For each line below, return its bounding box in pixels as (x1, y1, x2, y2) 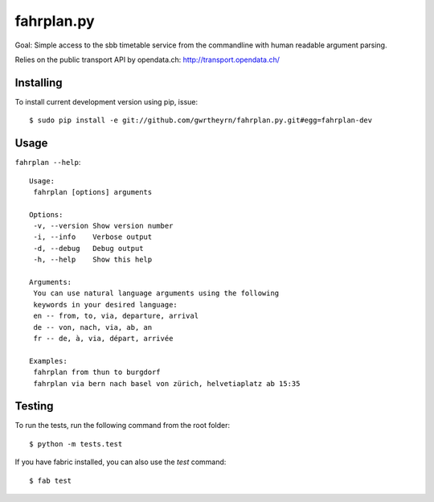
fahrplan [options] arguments (33, 187, 153, 196)
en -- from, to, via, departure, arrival (33, 311, 199, 321)
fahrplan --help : (14, 158, 81, 167)
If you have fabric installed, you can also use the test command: (14, 457, 227, 467)
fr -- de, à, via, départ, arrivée (33, 334, 174, 343)
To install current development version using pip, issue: (14, 97, 199, 106)
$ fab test (29, 475, 72, 485)
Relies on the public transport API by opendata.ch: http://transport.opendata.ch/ (14, 55, 280, 64)
